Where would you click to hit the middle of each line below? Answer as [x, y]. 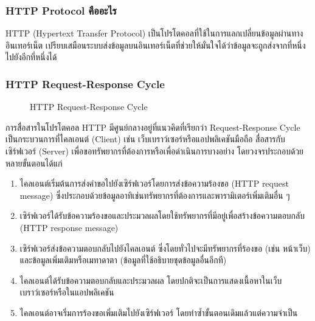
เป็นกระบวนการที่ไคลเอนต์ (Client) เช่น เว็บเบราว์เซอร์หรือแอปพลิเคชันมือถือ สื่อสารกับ [145, 139]
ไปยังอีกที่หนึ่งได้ [31, 57]
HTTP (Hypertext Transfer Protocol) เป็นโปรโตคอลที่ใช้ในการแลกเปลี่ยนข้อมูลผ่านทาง [154, 33]
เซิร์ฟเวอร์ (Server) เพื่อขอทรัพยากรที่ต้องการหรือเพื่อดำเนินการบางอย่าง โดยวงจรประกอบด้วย [155, 151]
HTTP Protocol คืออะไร [61, 10]
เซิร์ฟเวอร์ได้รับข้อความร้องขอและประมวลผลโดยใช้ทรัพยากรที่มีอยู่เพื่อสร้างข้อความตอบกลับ [162, 216]
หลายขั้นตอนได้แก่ [34, 163]
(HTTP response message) [69, 227]
